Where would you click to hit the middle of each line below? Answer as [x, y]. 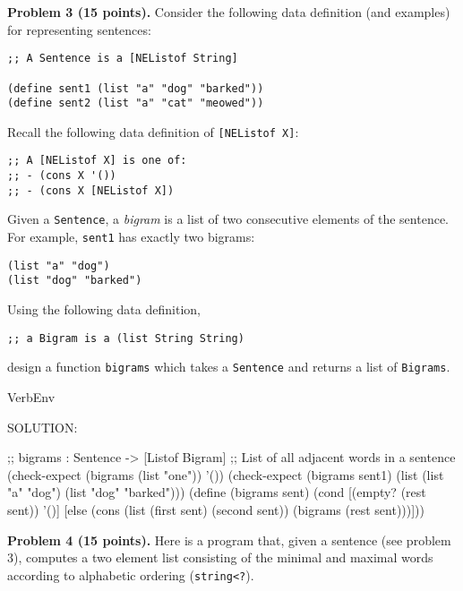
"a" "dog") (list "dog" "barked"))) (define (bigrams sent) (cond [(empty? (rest [217, 492]
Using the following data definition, [104, 309]
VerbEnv [31, 396]
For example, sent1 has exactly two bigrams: [131, 237]
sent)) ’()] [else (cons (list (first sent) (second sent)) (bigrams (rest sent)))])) [216, 509]
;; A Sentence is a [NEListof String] [123, 59]
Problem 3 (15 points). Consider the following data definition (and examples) [229, 12]
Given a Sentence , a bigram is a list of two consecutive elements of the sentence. [228, 219]
